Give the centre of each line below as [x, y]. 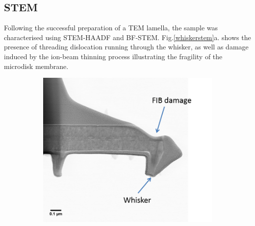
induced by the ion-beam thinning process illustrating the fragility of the [113, 56]
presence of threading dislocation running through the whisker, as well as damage [126, 47]
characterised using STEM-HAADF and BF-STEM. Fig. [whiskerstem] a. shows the [127, 37]
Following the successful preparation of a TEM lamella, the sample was [111, 28]
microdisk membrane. [36, 66]
